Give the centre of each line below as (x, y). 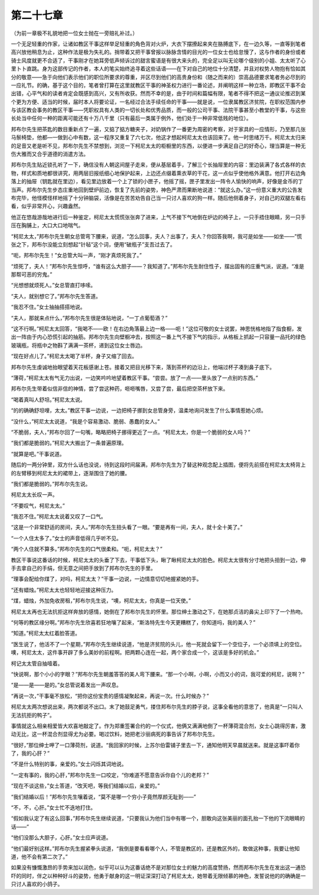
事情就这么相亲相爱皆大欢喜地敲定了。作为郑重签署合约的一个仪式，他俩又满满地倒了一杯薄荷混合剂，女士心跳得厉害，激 (158, 726)
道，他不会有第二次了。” (39, 857)
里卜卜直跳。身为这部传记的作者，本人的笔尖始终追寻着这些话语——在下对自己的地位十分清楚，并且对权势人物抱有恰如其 (158, 69)
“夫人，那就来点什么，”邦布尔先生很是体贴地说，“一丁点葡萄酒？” (89, 318)
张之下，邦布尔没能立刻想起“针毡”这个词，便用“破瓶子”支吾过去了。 (93, 244)
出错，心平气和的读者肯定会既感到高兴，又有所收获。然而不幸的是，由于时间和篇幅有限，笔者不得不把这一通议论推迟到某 (158, 93)
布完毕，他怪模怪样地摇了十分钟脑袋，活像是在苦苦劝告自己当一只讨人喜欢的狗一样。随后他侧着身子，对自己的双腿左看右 (158, 197)
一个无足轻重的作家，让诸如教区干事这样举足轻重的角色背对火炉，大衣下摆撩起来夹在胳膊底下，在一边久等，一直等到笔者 (158, 44)
